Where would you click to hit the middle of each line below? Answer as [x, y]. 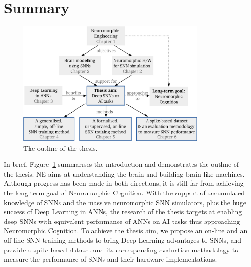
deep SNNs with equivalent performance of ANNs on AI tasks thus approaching [122, 221]
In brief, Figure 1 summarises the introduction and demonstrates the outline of [122, 164]
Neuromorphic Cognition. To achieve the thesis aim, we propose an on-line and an [126, 230]
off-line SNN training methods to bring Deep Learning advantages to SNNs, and [123, 240]
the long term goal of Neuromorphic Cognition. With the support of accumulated [125, 193]
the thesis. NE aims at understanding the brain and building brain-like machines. [124, 173]
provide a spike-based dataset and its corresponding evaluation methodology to [121, 249]
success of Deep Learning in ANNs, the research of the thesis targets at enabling [123, 212]
